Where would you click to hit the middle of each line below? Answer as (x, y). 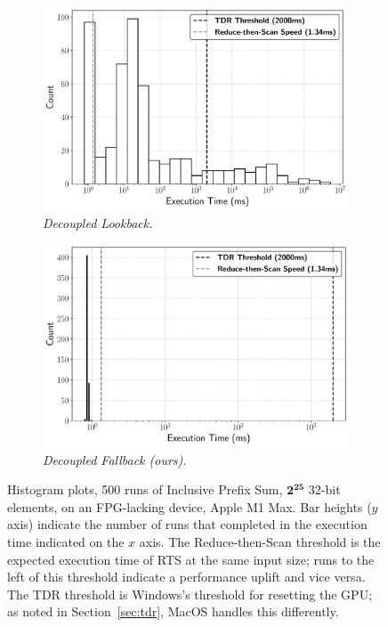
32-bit (324, 489)
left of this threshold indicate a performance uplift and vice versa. (186, 577)
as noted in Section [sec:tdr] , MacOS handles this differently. (173, 611)
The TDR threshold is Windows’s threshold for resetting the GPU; (190, 594)
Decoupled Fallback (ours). (115, 459)
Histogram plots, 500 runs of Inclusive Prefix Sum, (145, 489)
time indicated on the (66, 542)
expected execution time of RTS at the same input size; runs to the (191, 559)
